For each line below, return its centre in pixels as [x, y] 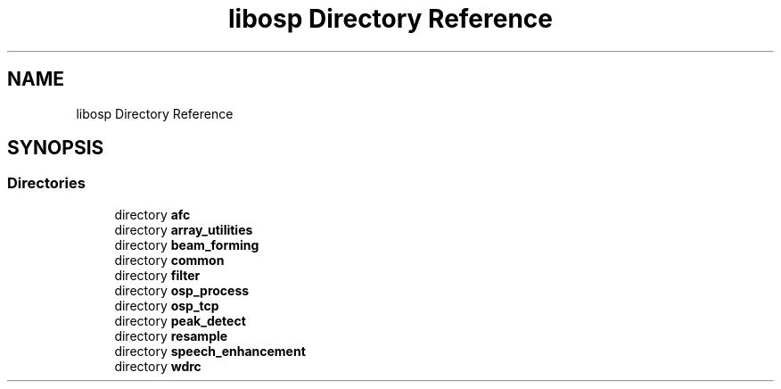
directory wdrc [158, 366]
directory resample [171, 335]
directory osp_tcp [167, 305]
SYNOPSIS [56, 148]
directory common [169, 260]
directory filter [157, 275]
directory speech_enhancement [210, 351]
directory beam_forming [187, 244]
